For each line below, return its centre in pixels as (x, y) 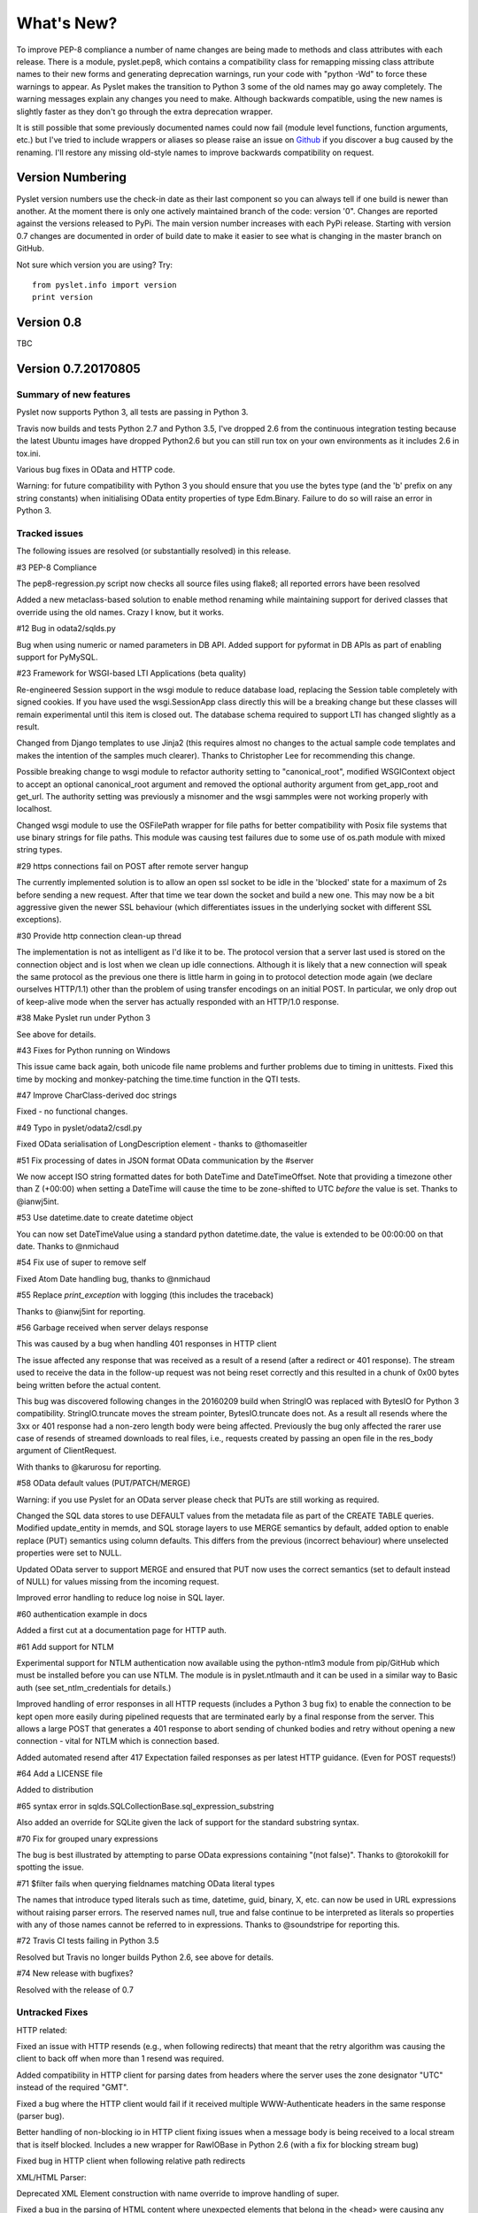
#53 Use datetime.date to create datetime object (105, 1218)
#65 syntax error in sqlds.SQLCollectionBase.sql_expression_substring (145, 1806)
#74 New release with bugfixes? (75, 1973)
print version (62, 297)
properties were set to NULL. (69, 1553)
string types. (39, 850)
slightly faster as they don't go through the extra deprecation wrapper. (145, 112)
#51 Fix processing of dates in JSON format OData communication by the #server (165, 1160)
